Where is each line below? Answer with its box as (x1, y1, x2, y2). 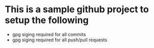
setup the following (5, 14, 89, 26)
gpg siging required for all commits (12, 31, 86, 37)
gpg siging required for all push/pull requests (12, 37, 107, 43)
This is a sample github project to (5, 4, 149, 15)
